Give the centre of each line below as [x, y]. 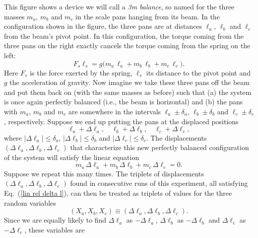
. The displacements [176, 137]
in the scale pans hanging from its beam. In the [148, 16]
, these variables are [55, 229]
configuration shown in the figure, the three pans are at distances [103, 26]
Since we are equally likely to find [55, 220]
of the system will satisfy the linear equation [72, 157]
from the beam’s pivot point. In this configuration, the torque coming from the [124, 36]
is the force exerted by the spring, [81, 72]
